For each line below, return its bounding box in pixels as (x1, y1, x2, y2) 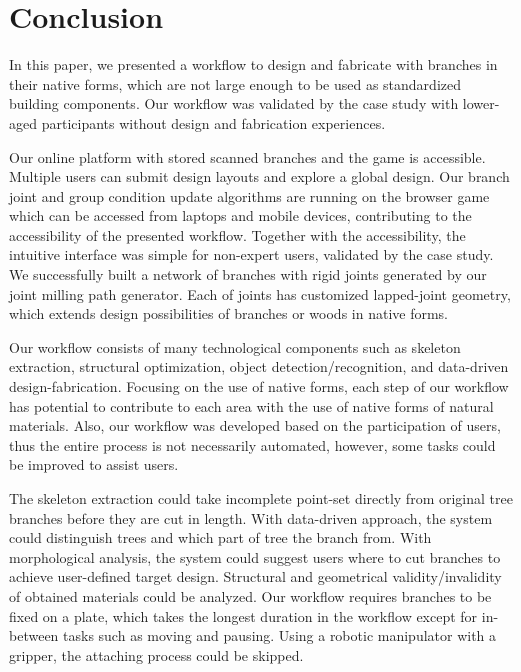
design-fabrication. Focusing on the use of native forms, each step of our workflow (9, 376, 509, 397)
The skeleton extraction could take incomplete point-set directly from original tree (9, 488, 513, 508)
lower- (462, 93, 500, 114)
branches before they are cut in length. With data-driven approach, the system (9, 507, 493, 528)
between (9, 625, 59, 646)
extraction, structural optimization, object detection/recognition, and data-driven (9, 356, 509, 377)
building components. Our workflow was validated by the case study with (9, 93, 459, 114)
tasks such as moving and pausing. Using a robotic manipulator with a (63, 625, 497, 646)
